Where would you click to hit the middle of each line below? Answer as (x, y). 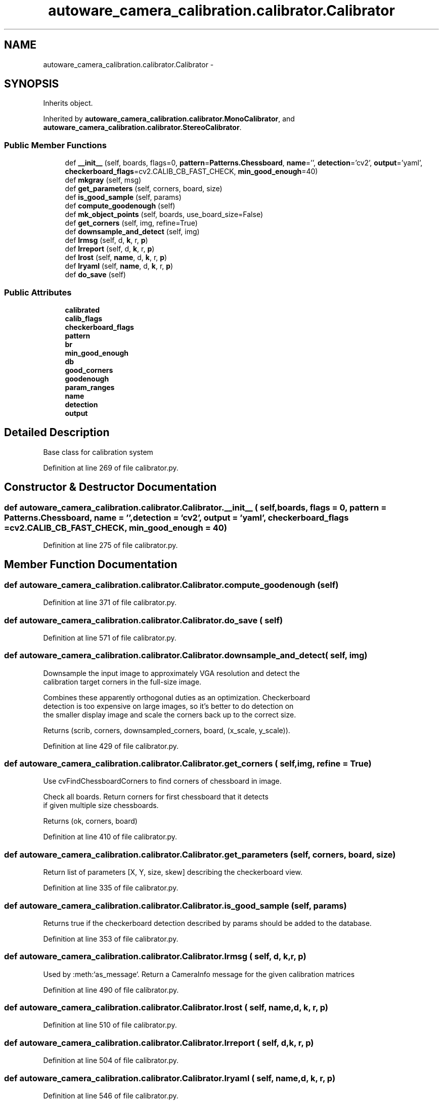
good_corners (89, 370)
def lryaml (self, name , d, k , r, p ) (119, 266)
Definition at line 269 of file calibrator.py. (111, 468)
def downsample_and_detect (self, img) (132, 232)
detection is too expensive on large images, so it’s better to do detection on (168, 706)
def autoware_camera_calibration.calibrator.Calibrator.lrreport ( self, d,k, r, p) (159, 1043)
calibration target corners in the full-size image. (122, 682)
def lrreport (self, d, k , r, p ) (110, 249)
